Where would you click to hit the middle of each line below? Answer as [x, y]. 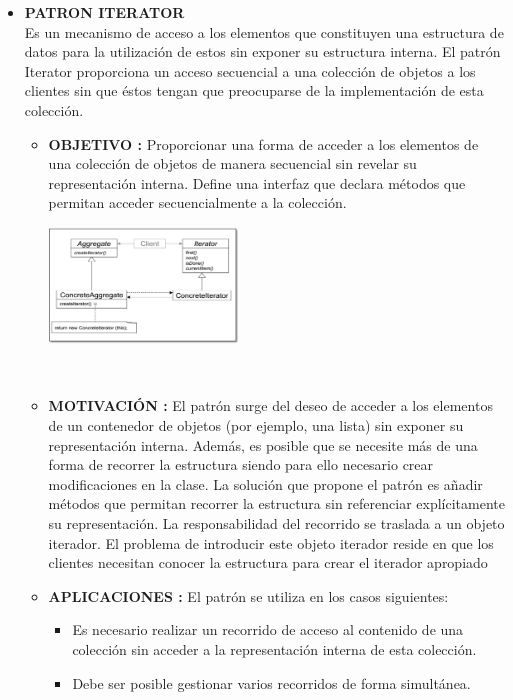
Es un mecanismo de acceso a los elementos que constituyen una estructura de [264, 31]
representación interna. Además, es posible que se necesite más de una [263, 444]
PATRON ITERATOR [104, 12]
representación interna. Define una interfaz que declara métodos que [257, 182]
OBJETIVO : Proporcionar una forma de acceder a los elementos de [263, 143]
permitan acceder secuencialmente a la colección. [197, 202]
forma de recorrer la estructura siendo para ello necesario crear [241, 464]
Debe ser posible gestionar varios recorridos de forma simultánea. [271, 682]
